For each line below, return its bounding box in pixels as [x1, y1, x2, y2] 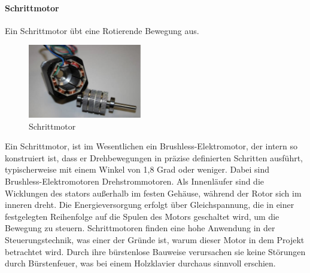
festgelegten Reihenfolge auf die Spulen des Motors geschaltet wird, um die [5, 210, 279, 222]
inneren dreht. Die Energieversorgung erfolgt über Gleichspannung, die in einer [5, 198, 294, 211]
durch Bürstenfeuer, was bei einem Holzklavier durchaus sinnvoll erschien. [5, 257, 276, 269]
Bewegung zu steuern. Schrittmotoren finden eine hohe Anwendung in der [5, 222, 275, 234]
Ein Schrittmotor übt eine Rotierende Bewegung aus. [5, 24, 199, 36]
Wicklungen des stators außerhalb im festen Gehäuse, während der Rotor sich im [5, 186, 302, 199]
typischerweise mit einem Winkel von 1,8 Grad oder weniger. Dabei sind [5, 163, 270, 176]
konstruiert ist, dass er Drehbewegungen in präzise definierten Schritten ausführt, [5, 151, 303, 164]
